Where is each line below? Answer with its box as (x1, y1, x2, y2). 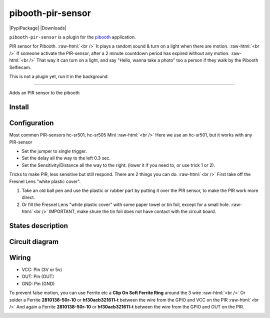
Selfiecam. (9, 64, 31, 70)
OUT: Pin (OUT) (21, 273, 54, 279)
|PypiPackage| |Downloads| (9, 25, 67, 31)
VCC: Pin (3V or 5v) (21, 266, 62, 272)
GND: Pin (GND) (21, 280, 55, 286)
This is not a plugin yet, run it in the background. (9, 73, 109, 79)
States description (9, 221, 68, 230)
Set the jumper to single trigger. (21, 148, 87, 154)
